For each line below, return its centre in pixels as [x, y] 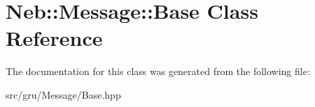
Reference [54, 38]
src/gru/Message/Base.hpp [63, 94]
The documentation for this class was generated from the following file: [158, 71]
